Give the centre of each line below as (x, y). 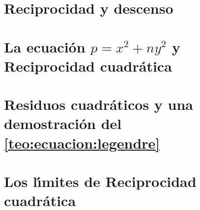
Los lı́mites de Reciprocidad (100, 181)
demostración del (63, 123)
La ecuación (45, 46)
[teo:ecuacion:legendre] (82, 143)
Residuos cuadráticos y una (99, 104)
